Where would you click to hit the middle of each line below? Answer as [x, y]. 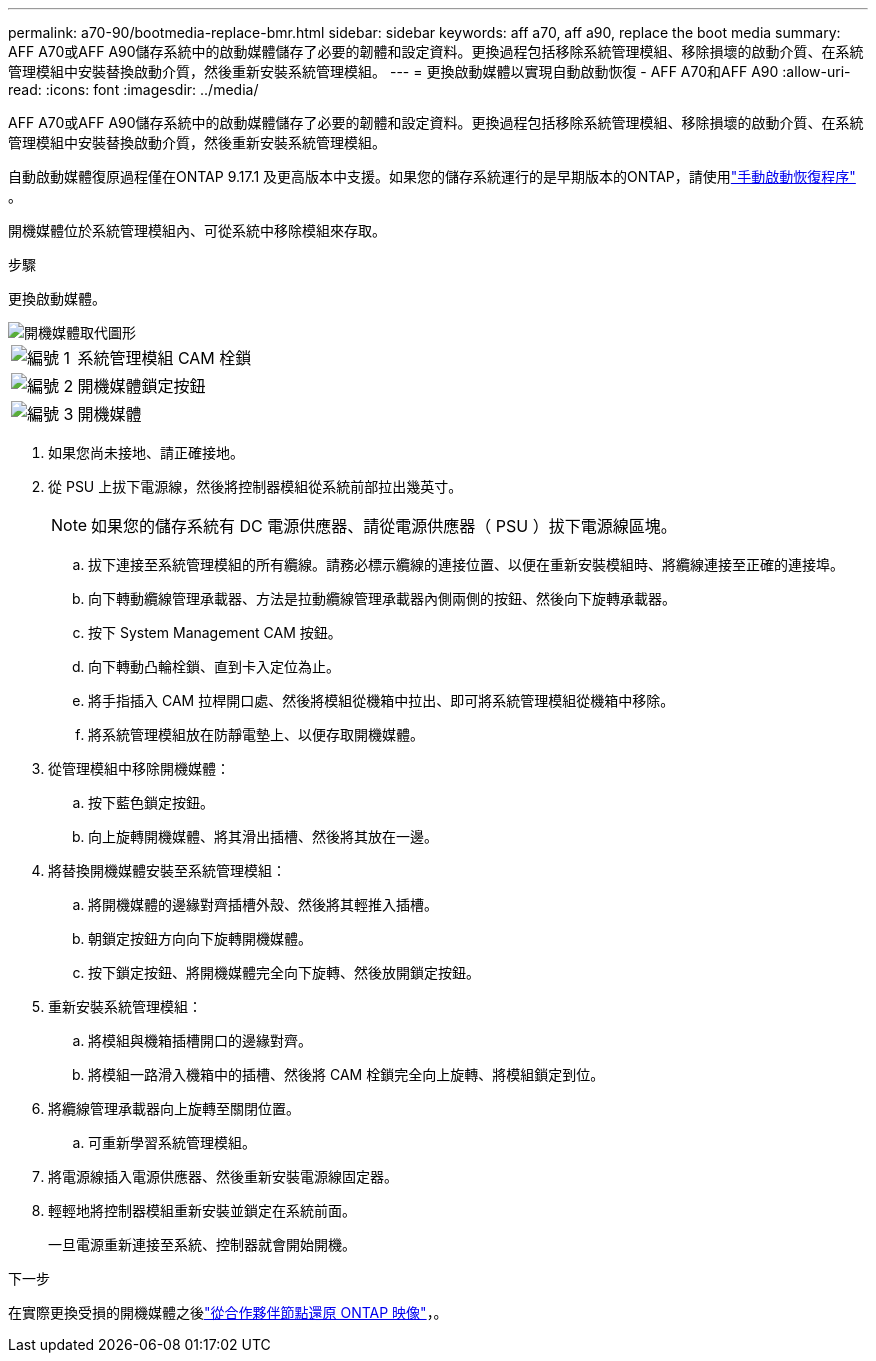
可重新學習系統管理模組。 [172, 1142]
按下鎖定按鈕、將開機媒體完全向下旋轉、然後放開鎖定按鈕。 [284, 972]
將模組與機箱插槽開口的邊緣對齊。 [200, 1040]
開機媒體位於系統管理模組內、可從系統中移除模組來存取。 [197, 230]
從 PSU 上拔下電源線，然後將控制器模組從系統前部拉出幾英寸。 [255, 486]
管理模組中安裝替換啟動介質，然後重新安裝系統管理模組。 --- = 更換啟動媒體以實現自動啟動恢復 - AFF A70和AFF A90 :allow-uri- [429, 71]
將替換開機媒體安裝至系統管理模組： [167, 870]
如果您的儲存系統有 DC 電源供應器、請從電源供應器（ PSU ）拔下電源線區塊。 [384, 526]
